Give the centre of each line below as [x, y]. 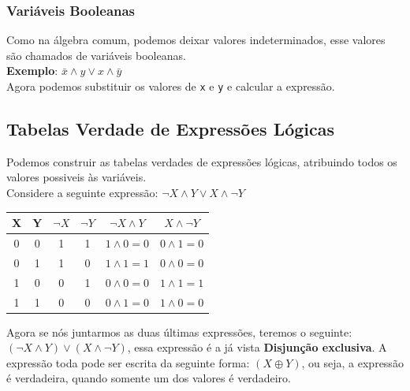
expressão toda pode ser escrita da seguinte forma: [128, 362]
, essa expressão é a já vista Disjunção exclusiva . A [257, 347]
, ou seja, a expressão [352, 362]
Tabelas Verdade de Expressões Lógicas [171, 129]
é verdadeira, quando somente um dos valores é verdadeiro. [149, 378]
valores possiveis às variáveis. [76, 177]
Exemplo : [32, 71]
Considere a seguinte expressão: [82, 193]
